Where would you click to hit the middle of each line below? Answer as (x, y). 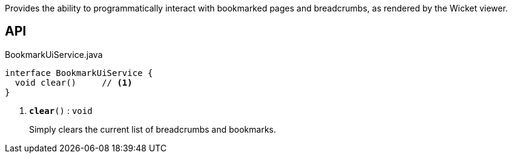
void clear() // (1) (74, 82)
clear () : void (61, 110)
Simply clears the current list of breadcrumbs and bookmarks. (153, 129)
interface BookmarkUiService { (79, 73)
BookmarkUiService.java (54, 54)
